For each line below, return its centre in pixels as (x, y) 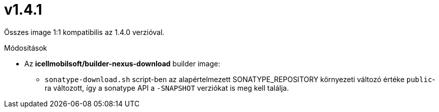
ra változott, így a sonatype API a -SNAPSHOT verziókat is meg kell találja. (167, 88)
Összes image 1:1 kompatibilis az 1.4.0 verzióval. (84, 32)
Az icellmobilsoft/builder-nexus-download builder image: (122, 63)
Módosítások (26, 48)
